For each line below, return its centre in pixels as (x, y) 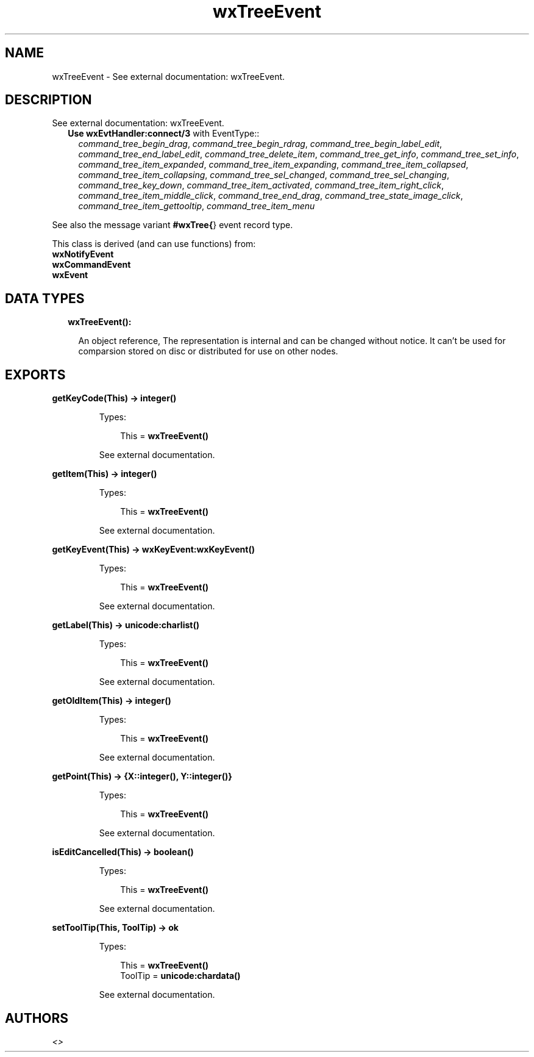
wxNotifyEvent (83, 254)
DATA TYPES (45, 298)
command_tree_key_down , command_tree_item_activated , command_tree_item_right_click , (261, 185)
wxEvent (70, 275)
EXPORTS (35, 374)
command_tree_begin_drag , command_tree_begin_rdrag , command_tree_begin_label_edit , (260, 144)
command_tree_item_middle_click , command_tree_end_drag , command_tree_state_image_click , (271, 196)
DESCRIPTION (48, 100)
